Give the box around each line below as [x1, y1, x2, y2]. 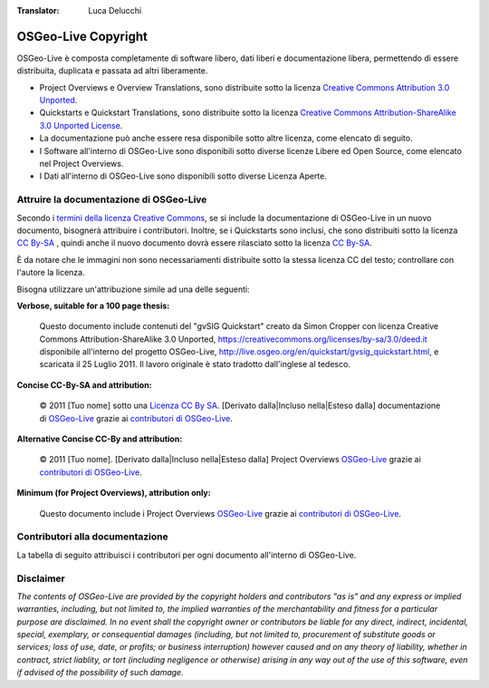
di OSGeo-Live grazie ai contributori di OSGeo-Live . [39, 412, 233, 423]
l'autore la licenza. [16, 267, 85, 278]
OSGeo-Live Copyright [16, 28, 149, 44]
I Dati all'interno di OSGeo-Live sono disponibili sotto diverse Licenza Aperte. [39, 170, 328, 181]
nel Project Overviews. [39, 159, 124, 170]
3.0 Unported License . [39, 120, 123, 131]
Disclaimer [16, 572, 65, 585]
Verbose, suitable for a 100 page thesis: [16, 300, 170, 311]
